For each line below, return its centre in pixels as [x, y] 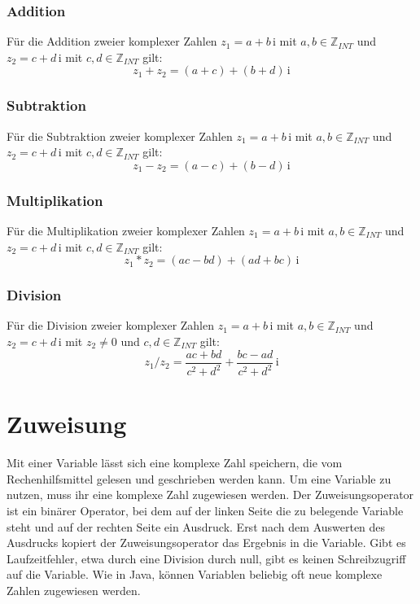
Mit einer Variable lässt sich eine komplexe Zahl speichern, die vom [175, 463]
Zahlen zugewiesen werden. [74, 590]
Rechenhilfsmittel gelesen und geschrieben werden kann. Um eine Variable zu [199, 478]
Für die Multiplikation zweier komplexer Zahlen [126, 231]
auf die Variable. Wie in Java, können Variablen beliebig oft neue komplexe [195, 574]
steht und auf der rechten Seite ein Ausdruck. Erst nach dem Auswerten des [196, 526]
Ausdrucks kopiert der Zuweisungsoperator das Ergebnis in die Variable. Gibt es [206, 543]
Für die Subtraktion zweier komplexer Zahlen [120, 136]
